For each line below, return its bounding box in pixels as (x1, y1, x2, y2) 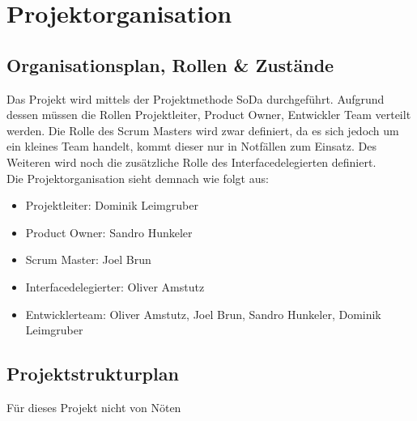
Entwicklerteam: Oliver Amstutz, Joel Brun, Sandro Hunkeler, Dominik (25, 305, 381, 322)
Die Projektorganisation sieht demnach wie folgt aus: (6, 169, 269, 186)
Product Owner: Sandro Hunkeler (25, 223, 193, 240)
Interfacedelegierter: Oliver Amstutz (25, 278, 205, 295)
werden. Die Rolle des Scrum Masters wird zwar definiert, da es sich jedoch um (6, 121, 399, 138)
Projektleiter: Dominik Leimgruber (25, 197, 198, 214)
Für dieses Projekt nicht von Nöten (6, 398, 181, 415)
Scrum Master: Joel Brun (25, 251, 151, 268)
